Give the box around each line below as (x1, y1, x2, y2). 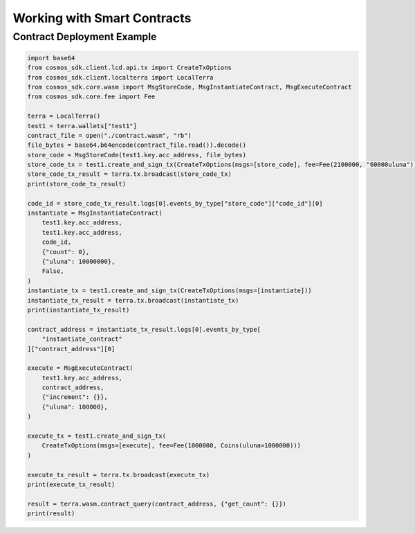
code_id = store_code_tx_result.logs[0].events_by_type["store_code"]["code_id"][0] (27, 199, 323, 207)
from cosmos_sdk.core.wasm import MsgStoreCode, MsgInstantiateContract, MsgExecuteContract (27, 83, 352, 91)
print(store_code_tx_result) (27, 180, 127, 188)
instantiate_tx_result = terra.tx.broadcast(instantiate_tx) (27, 296, 239, 304)
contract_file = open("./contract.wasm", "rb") (27, 132, 192, 139)
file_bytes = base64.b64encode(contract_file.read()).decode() (27, 141, 247, 149)
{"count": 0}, (41, 248, 90, 256)
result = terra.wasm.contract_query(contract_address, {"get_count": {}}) (27, 499, 287, 508)
